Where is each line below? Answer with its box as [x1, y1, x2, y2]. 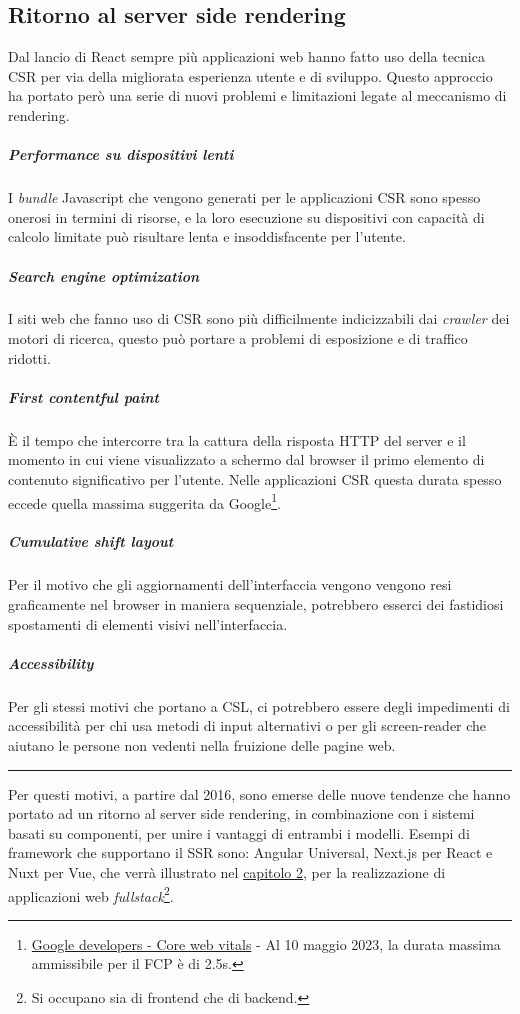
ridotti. [8, 347, 51, 368]
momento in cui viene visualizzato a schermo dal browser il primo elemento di [8, 449, 485, 470]
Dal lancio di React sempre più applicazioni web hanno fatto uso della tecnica [8, 46, 485, 67]
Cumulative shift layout [8, 531, 174, 552]
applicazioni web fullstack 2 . [8, 882, 174, 906]
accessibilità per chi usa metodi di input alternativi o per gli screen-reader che [8, 715, 487, 736]
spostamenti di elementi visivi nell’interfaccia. [8, 613, 288, 634]
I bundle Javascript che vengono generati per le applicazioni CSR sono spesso [8, 187, 481, 208]
